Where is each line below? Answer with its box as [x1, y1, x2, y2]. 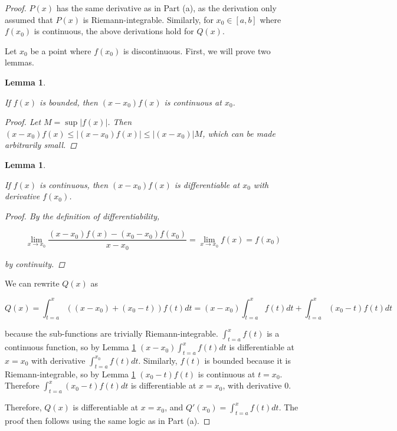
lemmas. [5, 56, 34, 68]
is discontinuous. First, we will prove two [123, 44, 271, 57]
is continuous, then [40, 178, 109, 190]
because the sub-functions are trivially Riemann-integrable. [5, 327, 218, 340]
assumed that [5, 13, 53, 25]
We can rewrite [5, 277, 60, 289]
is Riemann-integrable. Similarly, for [83, 13, 214, 25]
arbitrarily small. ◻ [5, 139, 77, 151]
